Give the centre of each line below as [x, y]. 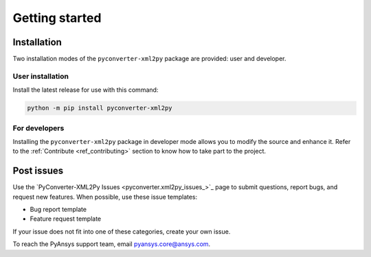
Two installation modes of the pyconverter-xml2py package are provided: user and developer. [149, 59]
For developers [38, 128]
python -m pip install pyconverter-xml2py [100, 108]
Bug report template [58, 209]
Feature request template [66, 219]
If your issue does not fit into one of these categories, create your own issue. [122, 231]
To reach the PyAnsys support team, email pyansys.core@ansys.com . [112, 244]
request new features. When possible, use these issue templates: [105, 197]
